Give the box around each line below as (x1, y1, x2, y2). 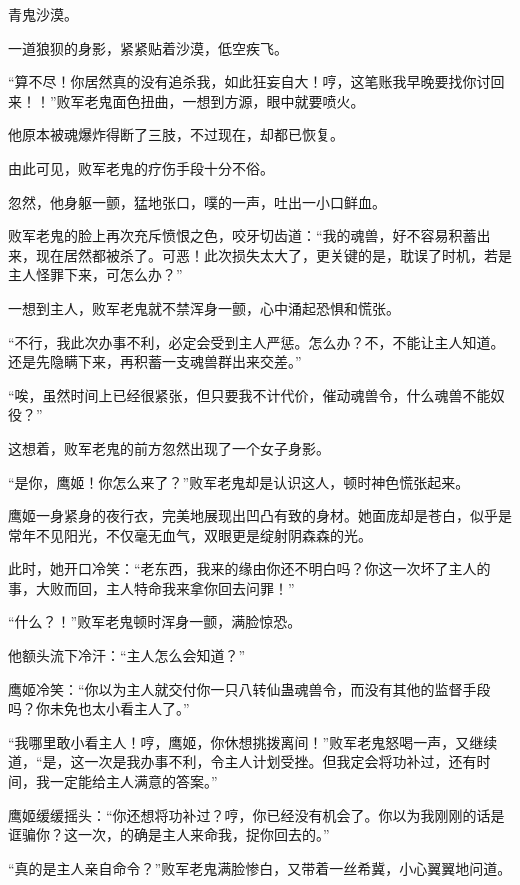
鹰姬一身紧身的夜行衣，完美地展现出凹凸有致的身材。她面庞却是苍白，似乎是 (8, 505, 512, 526)
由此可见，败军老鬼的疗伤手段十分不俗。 (8, 157, 274, 178)
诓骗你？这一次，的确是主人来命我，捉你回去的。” (8, 824, 330, 845)
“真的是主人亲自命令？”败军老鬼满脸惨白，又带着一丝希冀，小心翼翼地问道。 (8, 857, 512, 878)
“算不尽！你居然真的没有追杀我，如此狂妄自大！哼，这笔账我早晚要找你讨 (8, 71, 491, 92)
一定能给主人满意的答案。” (49, 771, 218, 792)
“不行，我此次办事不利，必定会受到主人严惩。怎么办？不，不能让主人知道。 (8, 331, 505, 352)
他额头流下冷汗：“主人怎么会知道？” (8, 645, 246, 666)
